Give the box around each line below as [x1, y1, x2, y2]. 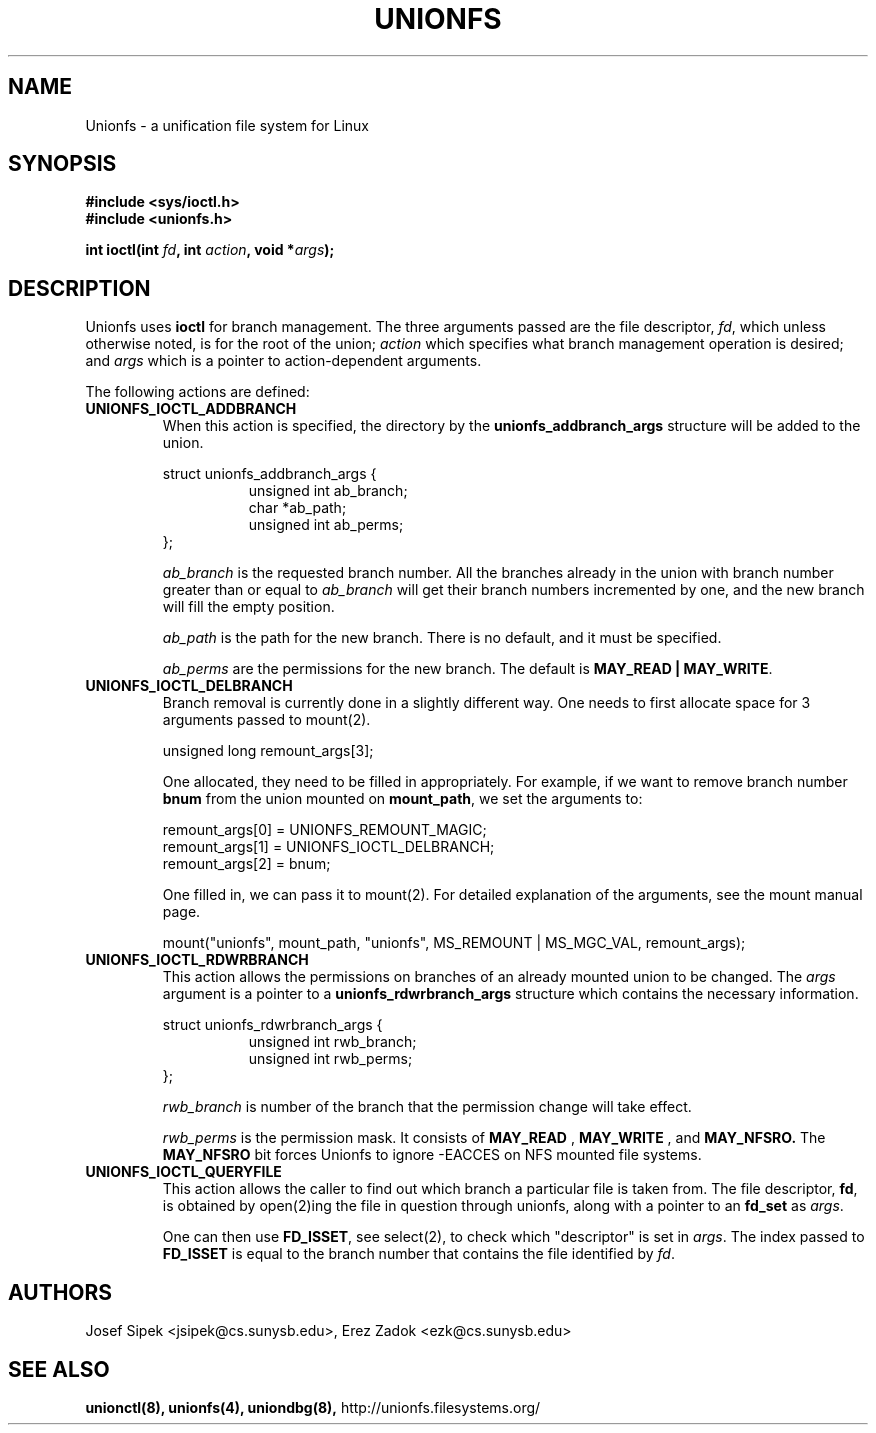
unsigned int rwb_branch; [248, 1033, 417, 1051]
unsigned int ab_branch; [248, 482, 408, 500]
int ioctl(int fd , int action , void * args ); [85, 241, 335, 259]
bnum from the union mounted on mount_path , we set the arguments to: [162, 790, 643, 808]
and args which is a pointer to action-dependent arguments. [85, 352, 482, 370]
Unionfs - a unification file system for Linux [85, 116, 369, 134]
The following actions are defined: [85, 383, 310, 401]
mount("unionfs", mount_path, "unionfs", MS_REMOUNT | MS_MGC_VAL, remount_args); [162, 934, 746, 952]
